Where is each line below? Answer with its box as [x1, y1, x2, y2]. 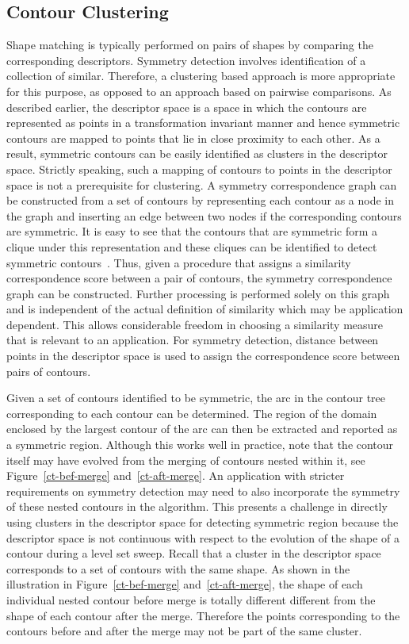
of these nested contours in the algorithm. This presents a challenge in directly [6, 498, 388, 515]
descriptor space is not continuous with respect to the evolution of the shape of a [6, 529, 400, 546]
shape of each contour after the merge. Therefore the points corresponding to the [6, 607, 400, 623]
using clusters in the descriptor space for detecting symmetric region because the [6, 514, 399, 531]
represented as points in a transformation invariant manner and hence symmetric [6, 114, 400, 131]
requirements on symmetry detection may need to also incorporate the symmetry [6, 482, 400, 499]
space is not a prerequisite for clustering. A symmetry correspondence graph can [6, 176, 397, 193]
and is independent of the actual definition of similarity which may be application [6, 301, 403, 317]
